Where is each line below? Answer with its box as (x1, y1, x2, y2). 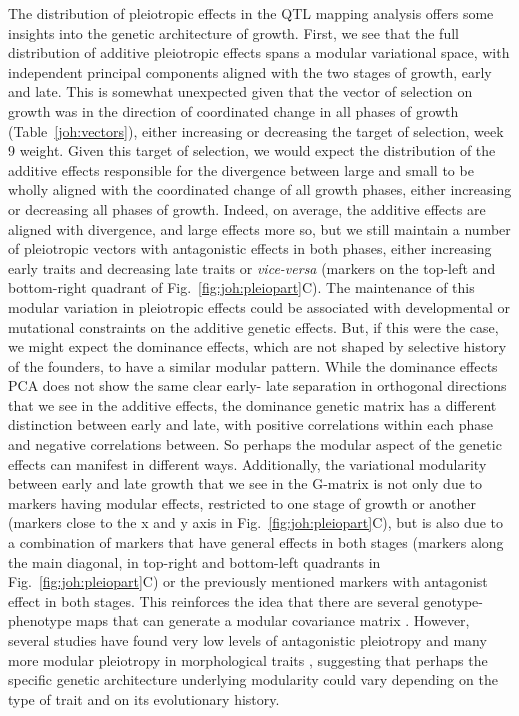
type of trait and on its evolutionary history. (8, 688, 280, 709)
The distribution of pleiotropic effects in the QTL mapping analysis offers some (8, 3, 494, 23)
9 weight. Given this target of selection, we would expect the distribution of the (8, 140, 496, 161)
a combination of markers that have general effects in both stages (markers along (8, 532, 504, 553)
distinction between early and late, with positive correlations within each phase (8, 414, 493, 435)
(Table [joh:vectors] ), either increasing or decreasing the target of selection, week (8, 120, 504, 141)
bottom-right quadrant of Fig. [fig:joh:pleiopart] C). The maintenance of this (8, 277, 475, 298)
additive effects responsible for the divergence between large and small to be (8, 159, 474, 180)
